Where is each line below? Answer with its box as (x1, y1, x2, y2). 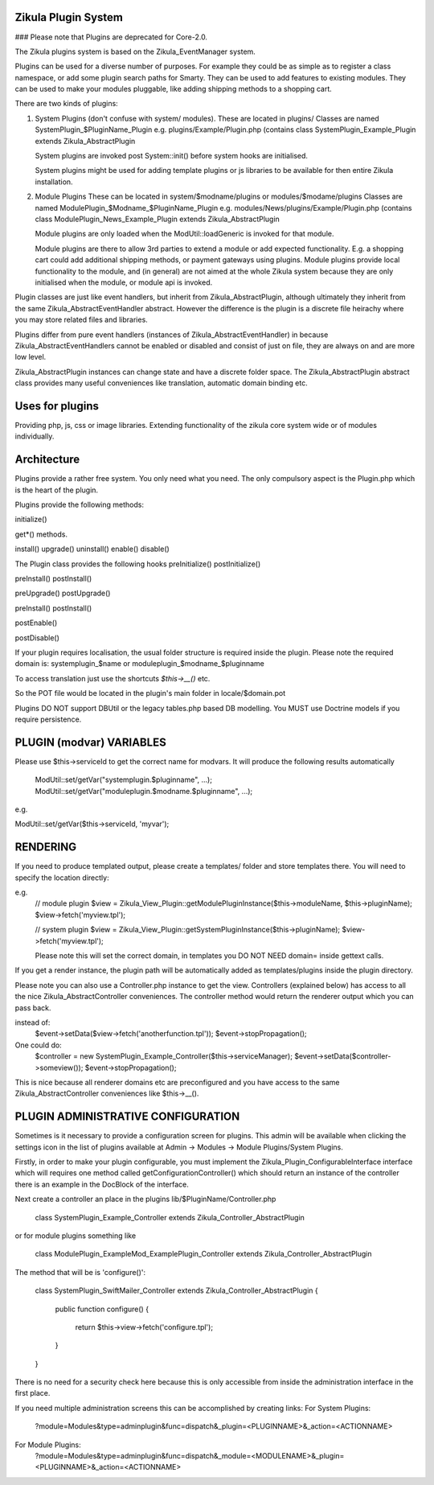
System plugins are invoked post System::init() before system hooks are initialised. (35, 151, 309, 161)
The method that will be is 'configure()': (14, 1267, 146, 1277)
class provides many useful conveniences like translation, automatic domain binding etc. (14, 378, 309, 388)
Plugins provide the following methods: (14, 500, 145, 510)
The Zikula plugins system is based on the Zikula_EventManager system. (14, 47, 256, 56)
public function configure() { (55, 1304, 149, 1314)
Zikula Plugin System (14, 10, 124, 24)
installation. (35, 177, 73, 187)
